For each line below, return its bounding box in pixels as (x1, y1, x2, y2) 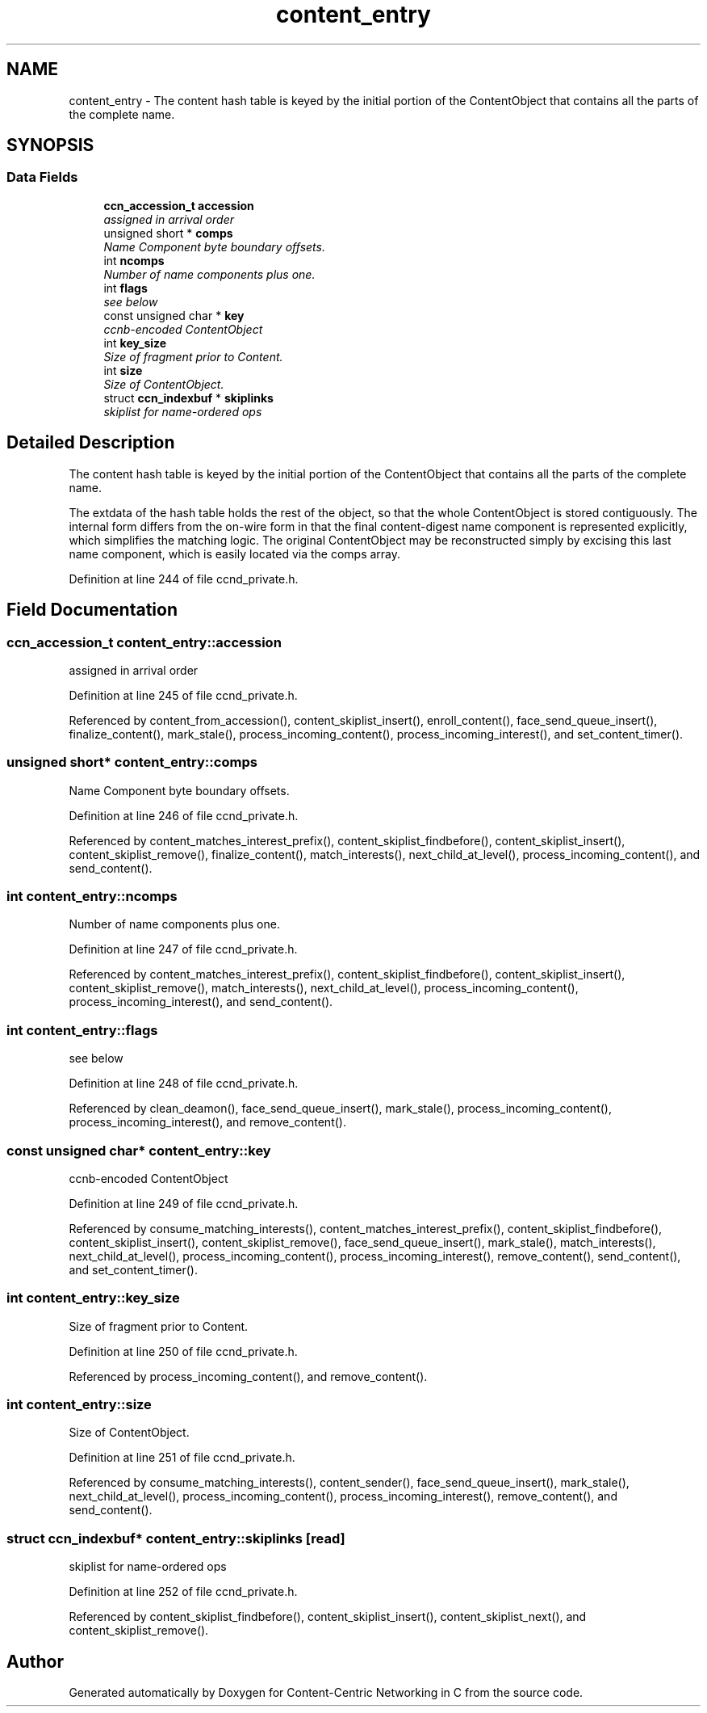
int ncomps (103, 253, 165, 267)
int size (103, 363, 143, 377)
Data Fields (6, 169, 78, 186)
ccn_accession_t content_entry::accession (6, 633, 282, 650)
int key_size (103, 335, 167, 350)
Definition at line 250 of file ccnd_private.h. (69, 1344, 298, 1358)
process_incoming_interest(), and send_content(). (69, 995, 333, 1009)
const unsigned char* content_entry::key (6, 1142, 271, 1159)
